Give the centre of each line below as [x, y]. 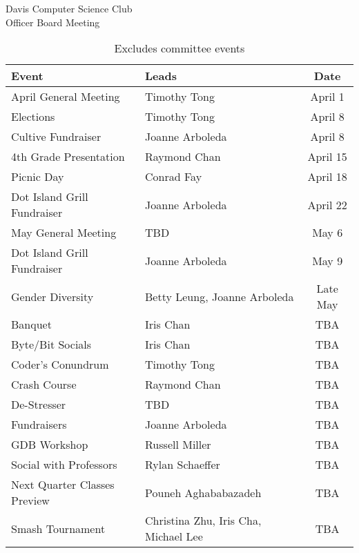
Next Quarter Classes [63, 485]
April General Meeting [66, 97]
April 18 [327, 177]
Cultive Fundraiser [56, 137]
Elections [33, 117]
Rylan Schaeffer [183, 465]
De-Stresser [39, 405]
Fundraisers [39, 425]
